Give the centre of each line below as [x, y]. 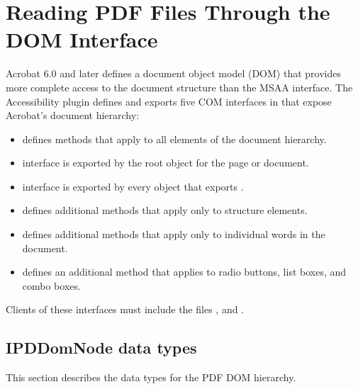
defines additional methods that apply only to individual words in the [174, 234]
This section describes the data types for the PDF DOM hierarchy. [151, 377]
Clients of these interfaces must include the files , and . [125, 309]
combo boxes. [51, 285]
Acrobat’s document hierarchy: [73, 115]
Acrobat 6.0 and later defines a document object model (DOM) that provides [173, 73]
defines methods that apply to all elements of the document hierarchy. [174, 139]
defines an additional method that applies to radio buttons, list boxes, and [184, 272]
